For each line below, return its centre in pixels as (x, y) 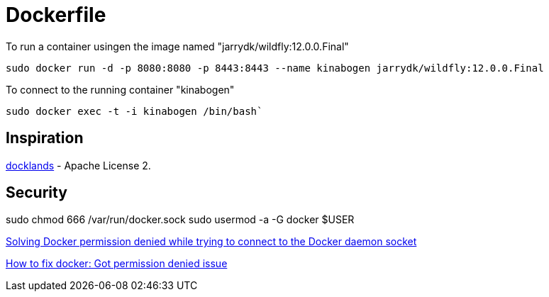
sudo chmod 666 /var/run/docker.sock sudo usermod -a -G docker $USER (180, 220)
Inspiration (45, 138)
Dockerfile (56, 15)
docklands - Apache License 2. (78, 165)
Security (37, 193)
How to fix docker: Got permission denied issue (117, 264)
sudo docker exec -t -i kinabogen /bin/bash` (134, 111)
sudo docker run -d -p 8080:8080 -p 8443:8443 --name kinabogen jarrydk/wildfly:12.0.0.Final (275, 68)
